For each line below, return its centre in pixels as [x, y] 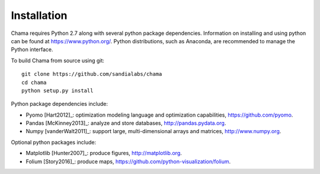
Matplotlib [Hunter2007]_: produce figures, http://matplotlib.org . [104, 153]
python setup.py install [57, 91]
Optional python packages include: [54, 142]
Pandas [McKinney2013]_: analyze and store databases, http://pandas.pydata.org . [126, 123]
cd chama [34, 82]
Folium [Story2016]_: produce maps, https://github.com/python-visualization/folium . [128, 161]
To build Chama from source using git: [58, 60]
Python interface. [32, 50]
